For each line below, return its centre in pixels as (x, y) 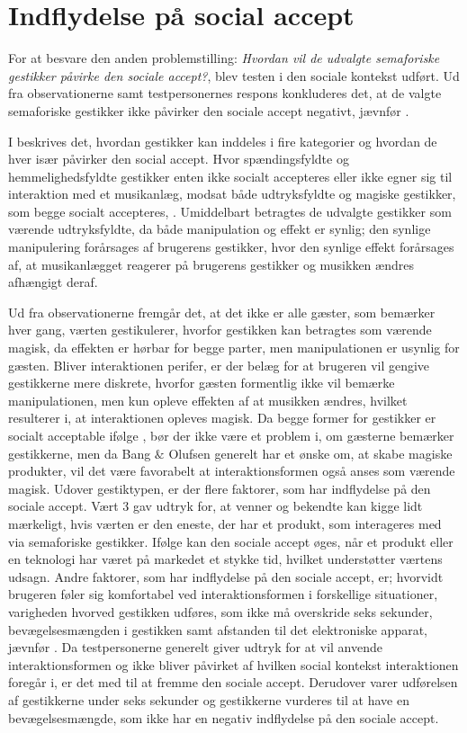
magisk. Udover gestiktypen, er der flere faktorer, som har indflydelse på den (220, 488)
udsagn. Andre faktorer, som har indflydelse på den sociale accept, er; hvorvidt (226, 576)
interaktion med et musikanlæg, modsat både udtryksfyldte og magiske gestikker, (232, 194)
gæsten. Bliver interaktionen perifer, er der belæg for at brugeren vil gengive (219, 365)
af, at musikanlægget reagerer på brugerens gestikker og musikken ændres (211, 264)
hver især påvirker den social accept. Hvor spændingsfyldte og (179, 159)
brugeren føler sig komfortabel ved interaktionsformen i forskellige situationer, (223, 594)
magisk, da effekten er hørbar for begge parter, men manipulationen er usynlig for (234, 348)
